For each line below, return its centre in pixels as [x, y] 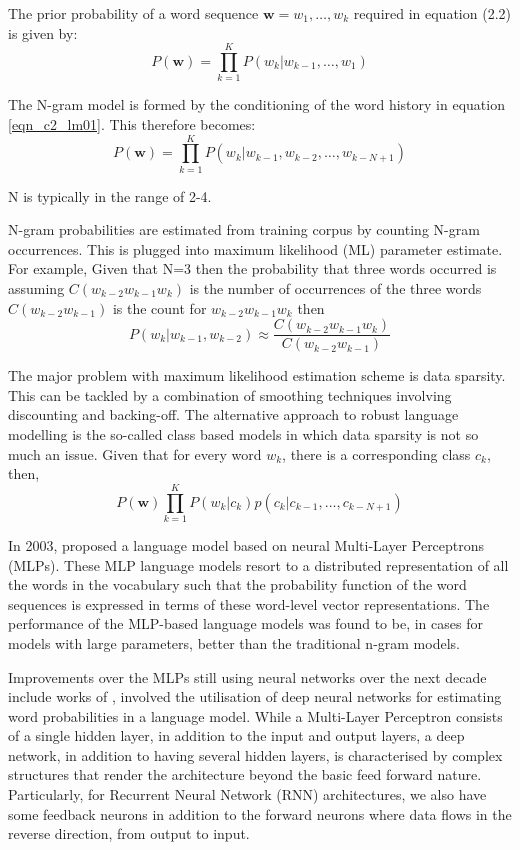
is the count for [159, 307]
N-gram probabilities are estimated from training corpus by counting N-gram [244, 229]
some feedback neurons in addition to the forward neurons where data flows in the [260, 813]
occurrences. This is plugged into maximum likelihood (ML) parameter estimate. [255, 248]
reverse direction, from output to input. [129, 833]
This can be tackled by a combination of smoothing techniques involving [230, 394]
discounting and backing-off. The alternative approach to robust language [233, 414]
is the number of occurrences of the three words [335, 288]
